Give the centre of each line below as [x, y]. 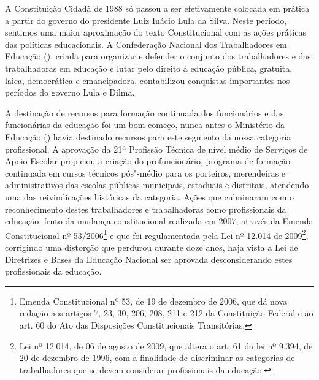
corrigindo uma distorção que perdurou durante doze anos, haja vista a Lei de [152, 247]
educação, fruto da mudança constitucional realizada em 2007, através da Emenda [159, 221]
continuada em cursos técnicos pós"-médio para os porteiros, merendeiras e [145, 173]
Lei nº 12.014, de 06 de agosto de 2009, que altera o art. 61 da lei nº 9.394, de [166, 345]
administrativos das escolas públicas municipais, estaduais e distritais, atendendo [157, 185]
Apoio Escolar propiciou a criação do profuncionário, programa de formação [148, 161]
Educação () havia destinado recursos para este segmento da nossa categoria [148, 136]
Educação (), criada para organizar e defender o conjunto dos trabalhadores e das [158, 56]
